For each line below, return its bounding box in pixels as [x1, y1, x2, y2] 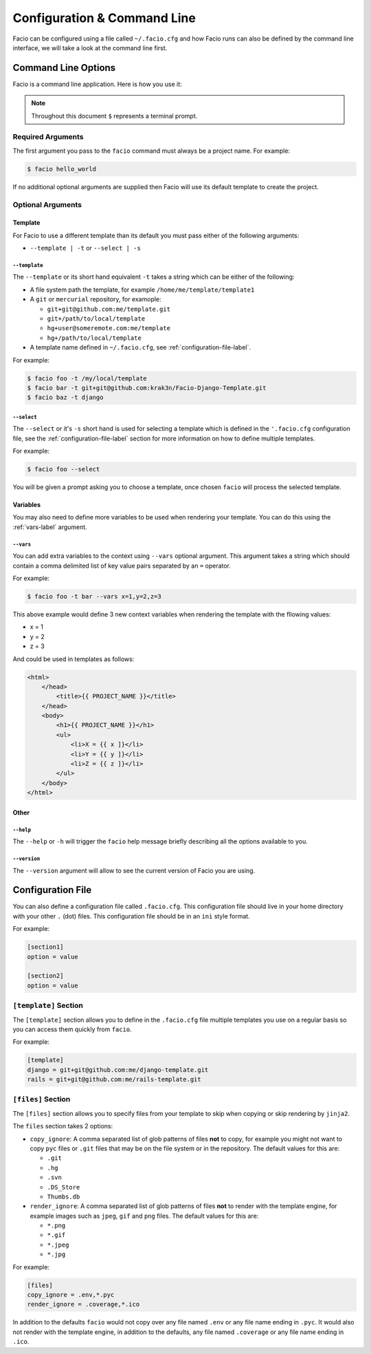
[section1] [27, 943, 64, 951]
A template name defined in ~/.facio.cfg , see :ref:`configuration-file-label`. [30, 343, 251, 352]
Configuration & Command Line [12, 10, 196, 25]
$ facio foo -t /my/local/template [27, 374, 147, 382]
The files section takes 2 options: [12, 1122, 113, 1130]
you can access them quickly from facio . [12, 1025, 132, 1033]
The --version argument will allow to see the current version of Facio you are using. [12, 866, 256, 874]
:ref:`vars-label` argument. [12, 523, 87, 531]
